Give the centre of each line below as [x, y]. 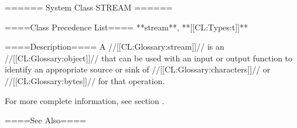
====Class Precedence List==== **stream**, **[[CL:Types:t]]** [127, 27]
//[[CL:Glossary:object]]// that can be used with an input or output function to [149, 58]
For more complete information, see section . [85, 100]
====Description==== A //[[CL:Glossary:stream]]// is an [115, 46]
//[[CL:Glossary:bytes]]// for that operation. [85, 80]
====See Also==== [45, 120]
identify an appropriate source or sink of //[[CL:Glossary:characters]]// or [138, 69]
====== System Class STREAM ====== [89, 7]
